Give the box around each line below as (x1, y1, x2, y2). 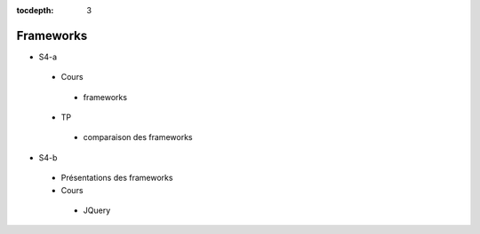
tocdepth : (16, 5, 54, 15)
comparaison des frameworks (83, 132, 193, 143)
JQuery (83, 205, 111, 216)
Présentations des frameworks (60, 173, 173, 183)
